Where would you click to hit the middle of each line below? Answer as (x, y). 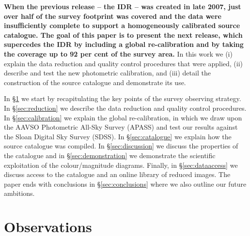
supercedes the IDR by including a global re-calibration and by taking (124, 44)
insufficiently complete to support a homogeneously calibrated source (122, 25)
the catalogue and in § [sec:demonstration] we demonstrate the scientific (110, 155)
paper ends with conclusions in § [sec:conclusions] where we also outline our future (125, 184)
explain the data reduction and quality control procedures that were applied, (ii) (124, 63)
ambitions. (19, 193)
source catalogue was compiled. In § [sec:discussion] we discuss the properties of (121, 146)
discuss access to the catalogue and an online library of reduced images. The (117, 174)
